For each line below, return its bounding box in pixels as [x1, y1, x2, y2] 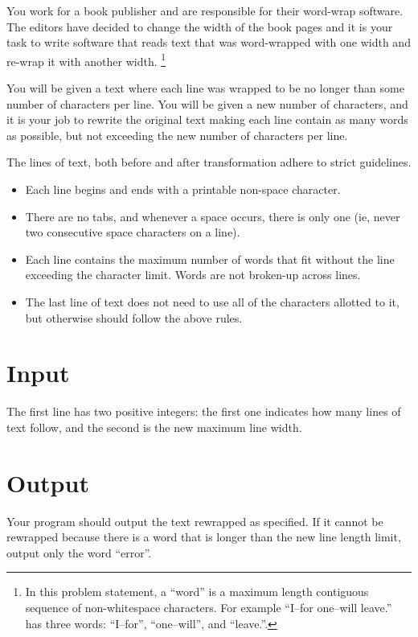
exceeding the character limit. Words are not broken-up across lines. [25, 266, 361, 283]
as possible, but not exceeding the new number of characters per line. [6, 126, 348, 143]
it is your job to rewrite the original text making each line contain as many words [6, 111, 408, 128]
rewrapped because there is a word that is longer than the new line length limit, [6, 528, 401, 545]
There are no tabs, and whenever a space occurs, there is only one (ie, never [25, 208, 400, 224]
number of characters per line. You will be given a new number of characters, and [6, 95, 408, 112]
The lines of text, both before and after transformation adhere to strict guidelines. [6, 154, 412, 171]
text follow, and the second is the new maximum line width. [6, 418, 302, 435]
